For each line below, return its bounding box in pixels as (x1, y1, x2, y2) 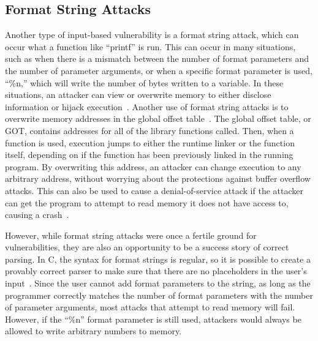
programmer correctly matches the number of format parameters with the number (5, 288, 313, 301)
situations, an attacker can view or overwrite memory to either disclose (5, 88, 271, 101)
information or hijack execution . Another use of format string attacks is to (5, 100, 289, 113)
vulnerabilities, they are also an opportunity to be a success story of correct (5, 241, 289, 253)
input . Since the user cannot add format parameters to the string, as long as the (5, 277, 311, 290)
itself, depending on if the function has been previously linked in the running (5, 148, 293, 161)
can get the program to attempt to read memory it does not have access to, (5, 196, 289, 209)
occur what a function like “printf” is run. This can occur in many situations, (5, 40, 296, 53)
